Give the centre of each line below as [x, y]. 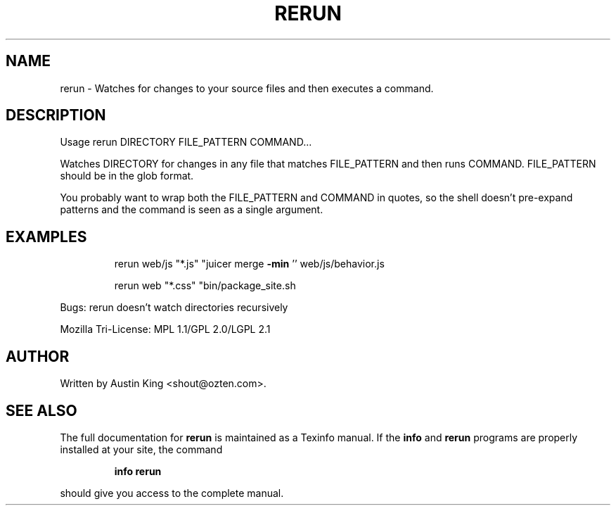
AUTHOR [38, 356]
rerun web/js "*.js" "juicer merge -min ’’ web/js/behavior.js [249, 264]
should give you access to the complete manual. [172, 493]
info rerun [138, 471]
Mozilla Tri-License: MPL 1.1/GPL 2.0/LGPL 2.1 [165, 329]
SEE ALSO [41, 410]
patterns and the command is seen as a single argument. [192, 210]
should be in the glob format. [127, 176]
